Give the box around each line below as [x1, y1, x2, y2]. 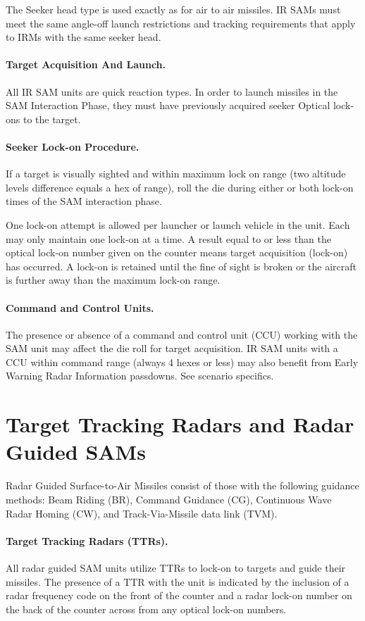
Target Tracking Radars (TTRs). [6, 533, 168, 548]
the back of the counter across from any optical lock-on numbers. [6, 601, 287, 616]
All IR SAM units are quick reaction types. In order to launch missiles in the [6, 84, 338, 99]
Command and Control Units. [6, 300, 154, 315]
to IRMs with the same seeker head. [6, 30, 161, 44]
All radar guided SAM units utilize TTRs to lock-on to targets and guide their [6, 560, 346, 575]
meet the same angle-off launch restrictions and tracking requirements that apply [6, 15, 356, 30]
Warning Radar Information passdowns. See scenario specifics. [6, 368, 274, 383]
